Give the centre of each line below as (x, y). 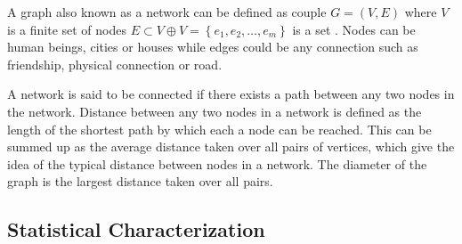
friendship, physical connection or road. (115, 64)
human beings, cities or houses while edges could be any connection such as (213, 47)
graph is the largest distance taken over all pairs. (140, 181)
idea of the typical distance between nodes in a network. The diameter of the (217, 163)
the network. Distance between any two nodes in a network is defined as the (215, 111)
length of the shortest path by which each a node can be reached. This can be (219, 129)
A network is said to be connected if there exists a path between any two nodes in (231, 94)
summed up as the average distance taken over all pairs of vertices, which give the (231, 146)
